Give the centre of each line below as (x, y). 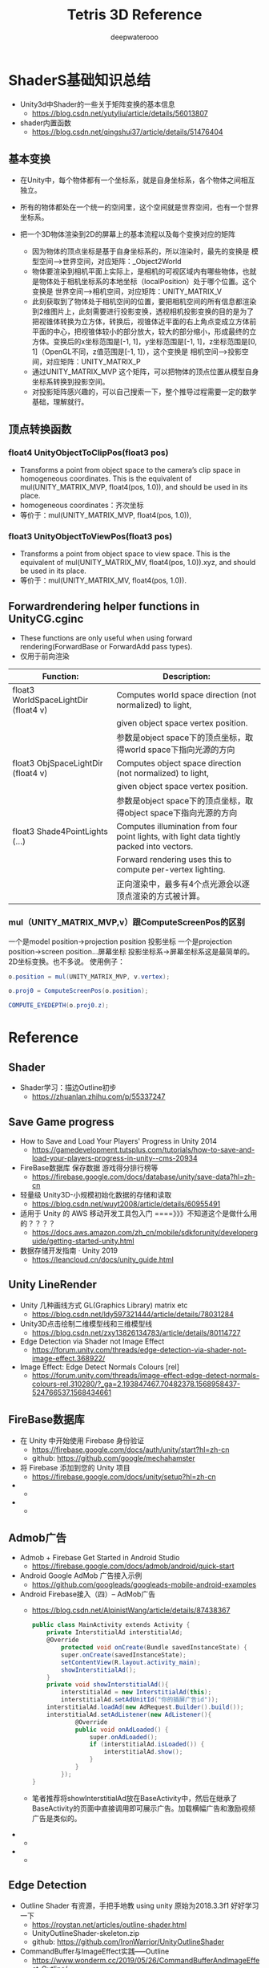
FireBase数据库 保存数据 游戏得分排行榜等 (89, 1168)
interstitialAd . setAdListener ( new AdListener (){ (129, 1714)
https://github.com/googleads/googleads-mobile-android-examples (144, 1585)
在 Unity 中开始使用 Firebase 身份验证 (82, 1440)
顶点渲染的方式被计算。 (160, 897)
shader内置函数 (46, 123)
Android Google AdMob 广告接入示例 (81, 1576)
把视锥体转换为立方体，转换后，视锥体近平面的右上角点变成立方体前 (144, 321)
